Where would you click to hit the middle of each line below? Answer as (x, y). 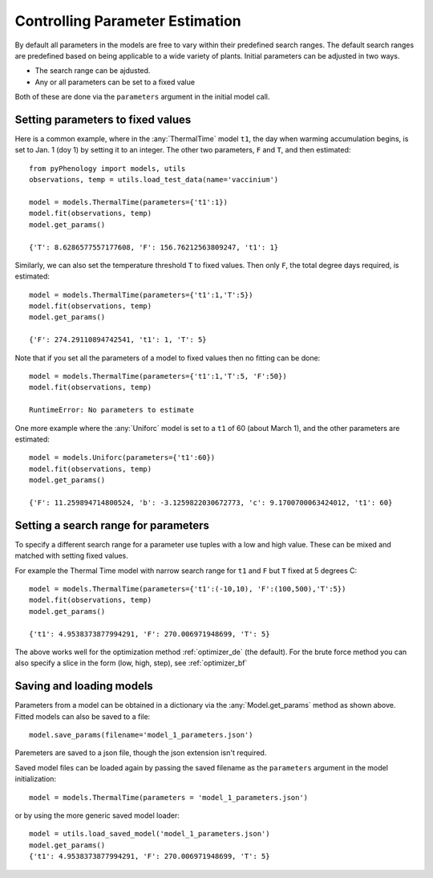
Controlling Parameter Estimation (128, 21)
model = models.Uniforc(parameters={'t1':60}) (122, 458)
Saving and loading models (84, 686)
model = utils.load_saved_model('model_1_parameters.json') (150, 834)
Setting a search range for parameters (112, 525)
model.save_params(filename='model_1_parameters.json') (141, 735)
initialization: (35, 779)
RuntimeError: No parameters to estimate (111, 410)
